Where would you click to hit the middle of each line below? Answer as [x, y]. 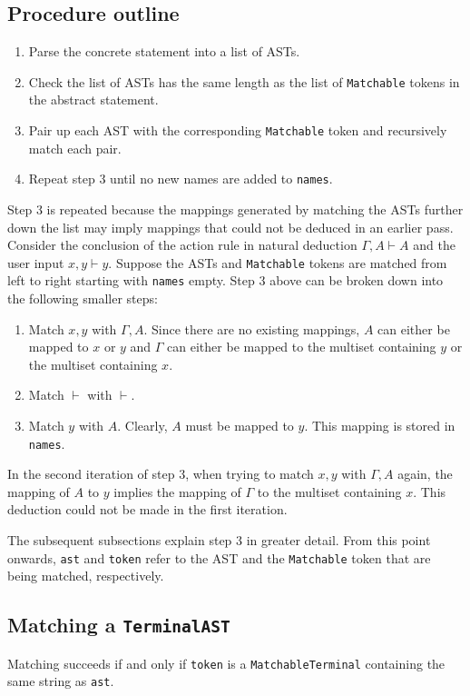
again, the [425, 474]
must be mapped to [240, 426]
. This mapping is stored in [380, 426]
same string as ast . [61, 681]
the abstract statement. [93, 99]
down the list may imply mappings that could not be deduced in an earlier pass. [230, 227]
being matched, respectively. [86, 576]
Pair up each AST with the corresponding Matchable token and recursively [238, 130]
